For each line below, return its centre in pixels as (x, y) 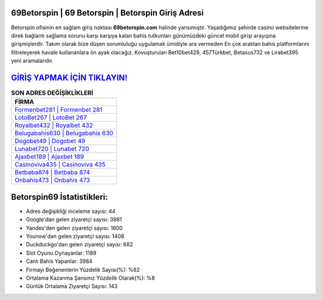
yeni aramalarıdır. (32, 61)
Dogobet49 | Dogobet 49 (50, 141)
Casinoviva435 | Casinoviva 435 (60, 165)
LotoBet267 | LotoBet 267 (51, 117)
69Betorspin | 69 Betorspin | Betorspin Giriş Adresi (107, 13)
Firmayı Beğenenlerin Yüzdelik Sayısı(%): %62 (83, 270)
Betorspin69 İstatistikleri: (60, 197)
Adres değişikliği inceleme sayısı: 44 (71, 211)
